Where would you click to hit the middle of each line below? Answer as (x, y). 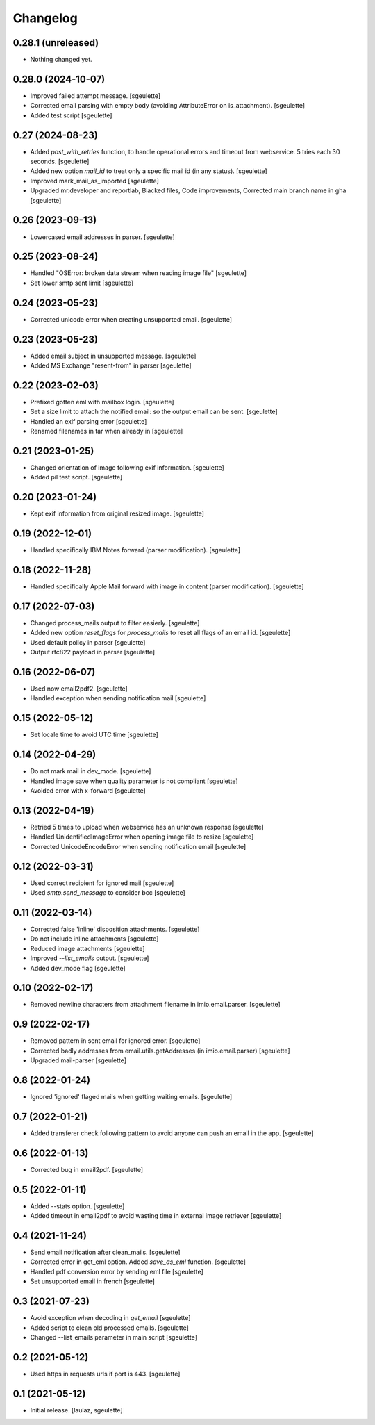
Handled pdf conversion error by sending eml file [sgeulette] (117, 1271)
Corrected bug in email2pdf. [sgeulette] (87, 1169)
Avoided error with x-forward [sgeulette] (88, 791)
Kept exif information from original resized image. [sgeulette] (117, 513)
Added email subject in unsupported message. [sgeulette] (113, 356)
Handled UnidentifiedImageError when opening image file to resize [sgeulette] (142, 837)
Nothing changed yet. (61, 60)
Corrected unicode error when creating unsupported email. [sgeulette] (131, 319)
